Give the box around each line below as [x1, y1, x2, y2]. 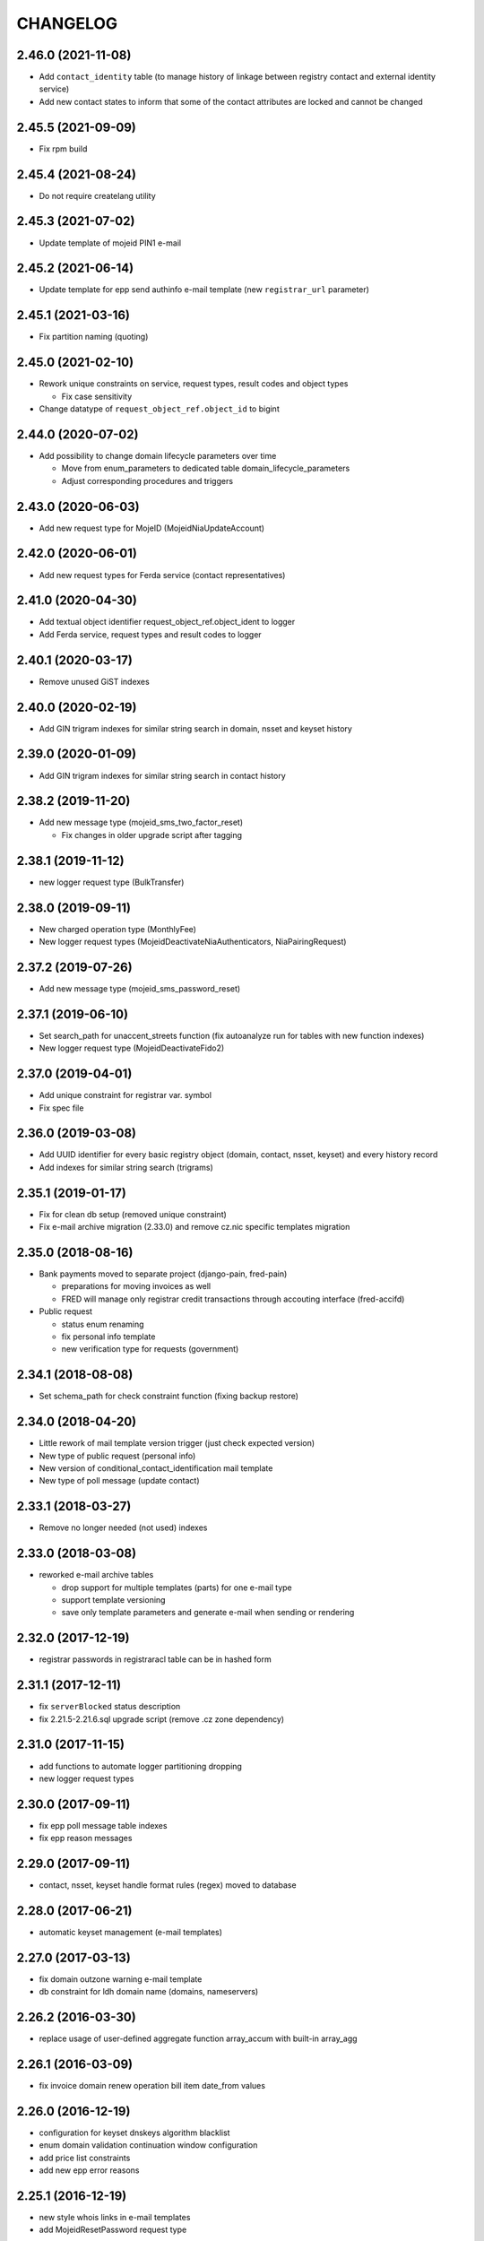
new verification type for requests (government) [61, 1344, 239, 1354]
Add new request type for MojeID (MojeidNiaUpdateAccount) [39, 523, 264, 533]
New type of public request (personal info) [39, 1450, 196, 1461]
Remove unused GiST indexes [39, 676, 150, 687]
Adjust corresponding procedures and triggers [61, 475, 233, 486]
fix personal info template [61, 1331, 156, 1342]
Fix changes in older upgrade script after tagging [61, 829, 242, 840]
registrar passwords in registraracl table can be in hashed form [39, 1654, 272, 1665]
